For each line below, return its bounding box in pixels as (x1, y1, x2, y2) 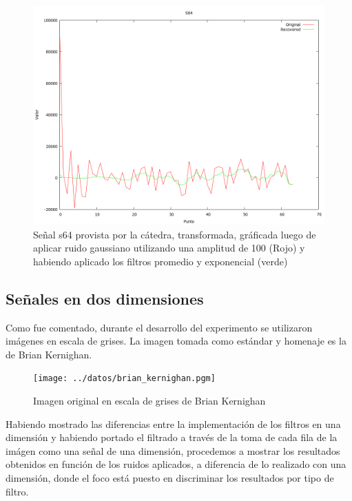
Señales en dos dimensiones (6, 287, 204, 309)
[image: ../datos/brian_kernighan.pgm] (33, 374, 216, 384)
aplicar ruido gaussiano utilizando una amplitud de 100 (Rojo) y (33, 241, 305, 255)
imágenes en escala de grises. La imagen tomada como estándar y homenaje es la (6, 334, 346, 348)
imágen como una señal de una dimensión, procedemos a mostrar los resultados (6, 443, 340, 458)
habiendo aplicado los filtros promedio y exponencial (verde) (33, 254, 288, 268)
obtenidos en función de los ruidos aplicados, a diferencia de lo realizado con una (6, 457, 346, 471)
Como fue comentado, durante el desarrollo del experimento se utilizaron (6, 320, 313, 334)
